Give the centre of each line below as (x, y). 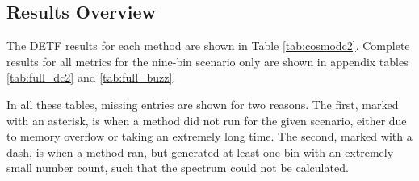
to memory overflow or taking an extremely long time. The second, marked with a (209, 136)
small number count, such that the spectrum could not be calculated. (178, 168)
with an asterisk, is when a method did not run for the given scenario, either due (207, 120)
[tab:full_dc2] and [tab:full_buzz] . (91, 77)
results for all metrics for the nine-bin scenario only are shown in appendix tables (207, 61)
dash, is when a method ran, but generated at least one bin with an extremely (200, 152)
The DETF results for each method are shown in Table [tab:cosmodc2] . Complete (208, 46)
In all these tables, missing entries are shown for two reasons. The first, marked (203, 104)
